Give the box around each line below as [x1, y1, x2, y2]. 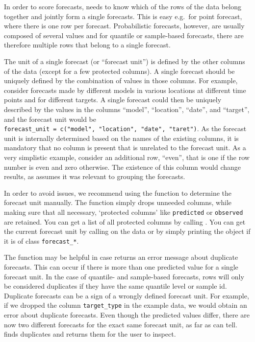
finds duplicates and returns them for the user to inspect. [4, 329, 176, 339]
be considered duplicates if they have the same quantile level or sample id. [4, 281, 227, 291]
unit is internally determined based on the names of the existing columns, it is [4, 133, 239, 143]
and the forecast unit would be [4, 114, 96, 124]
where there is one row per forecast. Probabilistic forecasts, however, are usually [4, 21, 245, 31]
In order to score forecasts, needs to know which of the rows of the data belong [4, 1, 241, 11]
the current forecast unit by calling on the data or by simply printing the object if [4, 226, 251, 236]
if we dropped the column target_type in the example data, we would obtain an [4, 300, 247, 310]
